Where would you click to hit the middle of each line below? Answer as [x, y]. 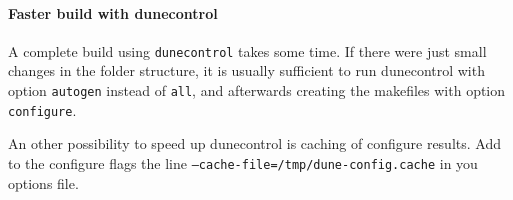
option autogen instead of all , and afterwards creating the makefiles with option [257, 90]
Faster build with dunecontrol [113, 12]
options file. [43, 182]
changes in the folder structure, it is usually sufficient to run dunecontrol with [246, 70]
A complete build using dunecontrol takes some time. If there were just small [247, 50]
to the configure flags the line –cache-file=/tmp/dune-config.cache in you [243, 162]
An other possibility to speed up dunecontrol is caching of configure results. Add [254, 143]
